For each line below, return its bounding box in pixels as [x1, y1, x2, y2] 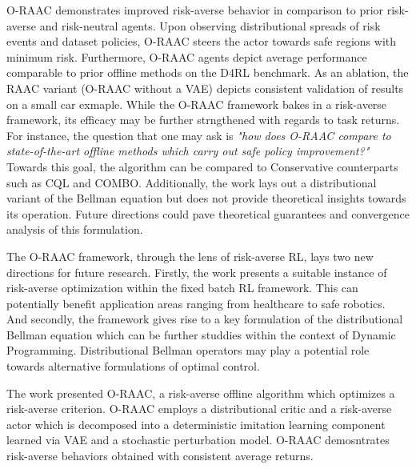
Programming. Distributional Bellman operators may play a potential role [6, 342, 370, 359]
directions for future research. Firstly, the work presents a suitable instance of [6, 263, 387, 280]
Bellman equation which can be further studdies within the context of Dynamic [6, 326, 396, 343]
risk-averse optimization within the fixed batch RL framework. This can [6, 279, 358, 296]
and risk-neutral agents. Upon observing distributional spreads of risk [39, 17, 381, 34]
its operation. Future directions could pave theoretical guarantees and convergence [6, 205, 410, 222]
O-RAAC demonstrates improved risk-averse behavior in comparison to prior [6, 2, 384, 18]
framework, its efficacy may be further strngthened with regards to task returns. [6, 111, 400, 128]
